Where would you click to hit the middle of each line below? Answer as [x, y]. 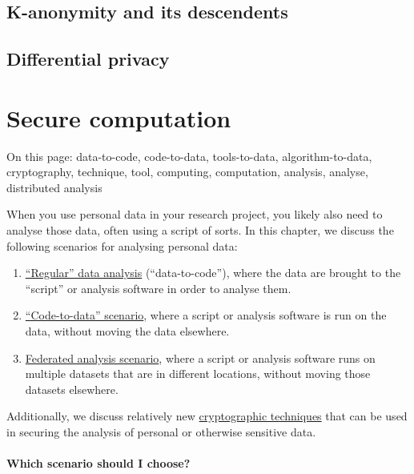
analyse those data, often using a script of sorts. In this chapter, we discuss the [200, 230]
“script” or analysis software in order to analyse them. [158, 288]
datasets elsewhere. [72, 389]
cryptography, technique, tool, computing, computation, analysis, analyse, [187, 172]
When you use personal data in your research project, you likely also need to [195, 214]
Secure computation [119, 117]
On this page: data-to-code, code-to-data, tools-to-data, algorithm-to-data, [189, 156]
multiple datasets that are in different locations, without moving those [198, 374]
